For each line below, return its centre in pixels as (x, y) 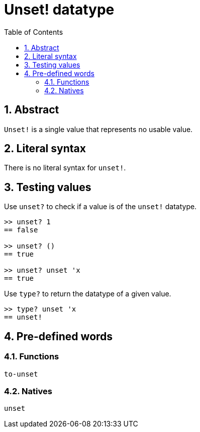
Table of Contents (34, 32)
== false (21, 230)
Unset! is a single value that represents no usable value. (98, 129)
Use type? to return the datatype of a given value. (88, 294)
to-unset (21, 374)
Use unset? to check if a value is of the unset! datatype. (101, 207)
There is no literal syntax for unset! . (65, 168)
